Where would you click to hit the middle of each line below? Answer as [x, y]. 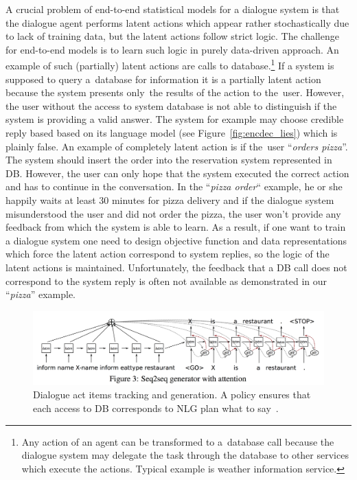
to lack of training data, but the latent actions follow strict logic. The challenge [172, 36]
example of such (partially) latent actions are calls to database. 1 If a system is [170, 65]
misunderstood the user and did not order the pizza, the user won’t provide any [173, 213]
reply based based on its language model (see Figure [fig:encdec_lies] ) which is [172, 133]
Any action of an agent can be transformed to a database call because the [178, 441]
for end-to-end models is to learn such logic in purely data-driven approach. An [172, 49]
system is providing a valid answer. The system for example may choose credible [175, 119]
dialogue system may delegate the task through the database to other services [185, 455]
